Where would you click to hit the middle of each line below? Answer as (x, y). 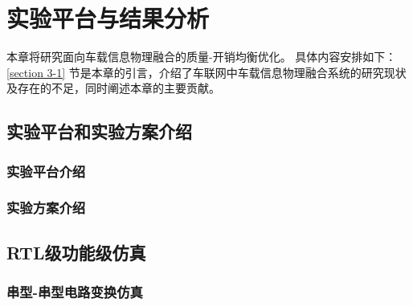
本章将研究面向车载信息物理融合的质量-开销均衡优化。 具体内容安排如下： (202, 57)
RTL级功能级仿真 (76, 252)
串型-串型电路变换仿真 (75, 292)
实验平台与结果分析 (108, 18)
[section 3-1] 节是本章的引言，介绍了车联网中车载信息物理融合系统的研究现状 (206, 72)
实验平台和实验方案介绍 (99, 131)
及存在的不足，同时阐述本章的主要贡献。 (113, 88)
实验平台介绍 (46, 171)
